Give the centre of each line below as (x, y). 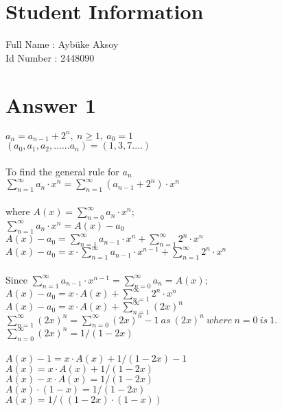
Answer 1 (51, 104)
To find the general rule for (62, 171)
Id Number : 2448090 (50, 57)
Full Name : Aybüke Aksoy (62, 44)
